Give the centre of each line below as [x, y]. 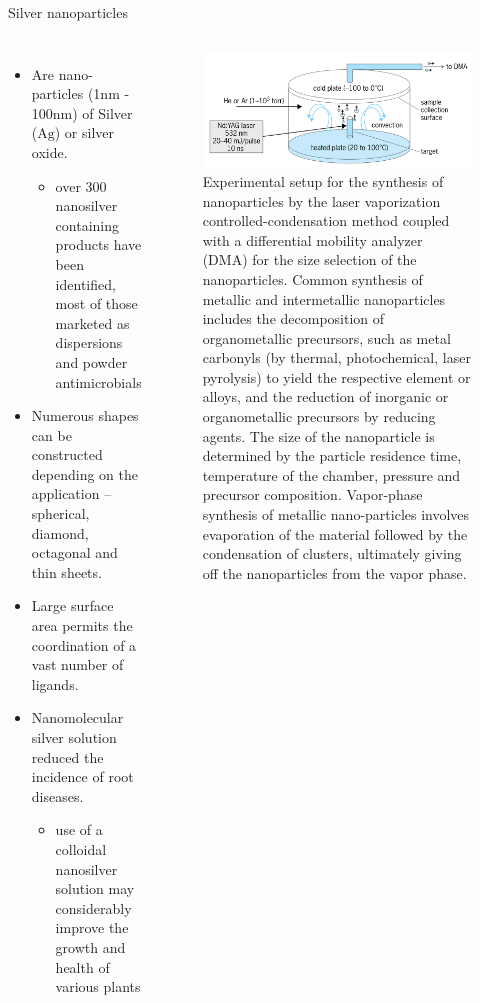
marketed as [92, 322]
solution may [95, 888]
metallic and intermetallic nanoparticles [324, 298]
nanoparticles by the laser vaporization [321, 200]
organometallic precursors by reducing [319, 416]
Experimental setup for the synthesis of [323, 180]
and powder [91, 361]
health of [82, 966]
